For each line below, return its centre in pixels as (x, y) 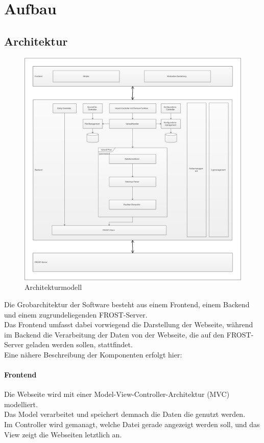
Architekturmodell (53, 287)
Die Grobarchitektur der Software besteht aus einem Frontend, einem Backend (127, 304)
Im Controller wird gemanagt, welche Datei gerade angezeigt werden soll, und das (132, 424)
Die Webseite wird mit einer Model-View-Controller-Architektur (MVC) (117, 394)
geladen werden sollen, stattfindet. (79, 344)
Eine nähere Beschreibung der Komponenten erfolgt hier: (93, 354)
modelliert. (21, 404)
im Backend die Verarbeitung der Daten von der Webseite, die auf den (114, 334)
